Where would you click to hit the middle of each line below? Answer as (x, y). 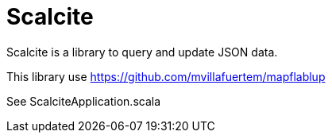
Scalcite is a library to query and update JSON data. (142, 52)
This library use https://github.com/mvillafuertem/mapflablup (166, 76)
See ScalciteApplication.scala (84, 101)
